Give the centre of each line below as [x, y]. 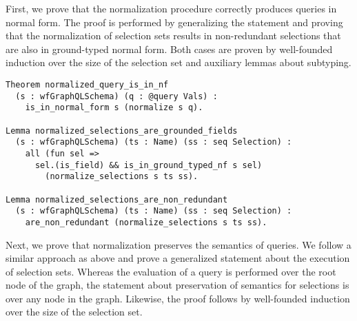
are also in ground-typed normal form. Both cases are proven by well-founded [169, 49]
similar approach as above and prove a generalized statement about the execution [178, 258]
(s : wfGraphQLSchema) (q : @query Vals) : [116, 96]
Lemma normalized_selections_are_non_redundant [117, 199]
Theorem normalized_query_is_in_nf [87, 84]
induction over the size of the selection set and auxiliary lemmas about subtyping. [178, 62]
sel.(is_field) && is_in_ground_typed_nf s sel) [149, 165]
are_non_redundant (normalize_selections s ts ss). [146, 222]
